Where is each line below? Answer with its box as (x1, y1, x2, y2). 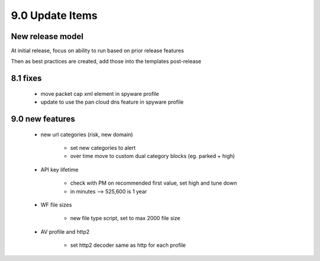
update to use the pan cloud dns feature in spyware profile (40, 98, 184, 106)
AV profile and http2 (40, 228, 90, 235)
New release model (11, 31, 84, 41)
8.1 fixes (11, 73, 42, 83)
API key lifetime (40, 166, 79, 173)
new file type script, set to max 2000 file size (70, 215, 181, 222)
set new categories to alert (70, 144, 136, 152)
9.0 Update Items (11, 9, 98, 22)
